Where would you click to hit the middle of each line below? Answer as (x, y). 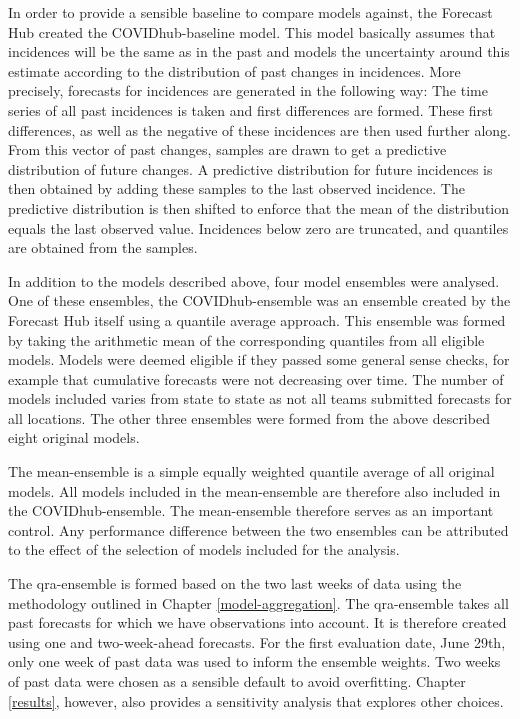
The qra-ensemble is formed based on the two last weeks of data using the (235, 583)
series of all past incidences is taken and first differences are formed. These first (251, 109)
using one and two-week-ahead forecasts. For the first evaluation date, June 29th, (257, 641)
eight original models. (74, 437)
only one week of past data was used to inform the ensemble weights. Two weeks (254, 661)
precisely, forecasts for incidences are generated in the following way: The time (248, 90)
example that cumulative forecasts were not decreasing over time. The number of (256, 378)
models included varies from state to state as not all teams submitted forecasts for (260, 398)
